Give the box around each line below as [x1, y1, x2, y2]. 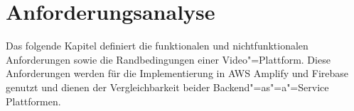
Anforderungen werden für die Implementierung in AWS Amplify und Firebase [6, 66, 349, 81]
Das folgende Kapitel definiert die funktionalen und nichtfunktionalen [6, 38, 309, 53]
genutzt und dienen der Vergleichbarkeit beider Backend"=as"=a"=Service [6, 79, 329, 94]
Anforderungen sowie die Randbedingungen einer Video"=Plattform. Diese [6, 52, 331, 66]
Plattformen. [6, 93, 61, 108]
